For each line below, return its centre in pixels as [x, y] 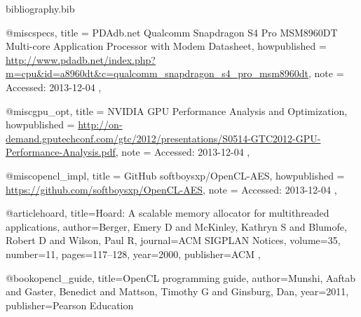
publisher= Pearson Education [70, 305]
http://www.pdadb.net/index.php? [81, 59]
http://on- [100, 124]
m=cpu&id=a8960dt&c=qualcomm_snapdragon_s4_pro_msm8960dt [157, 73]
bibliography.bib [40, 8]
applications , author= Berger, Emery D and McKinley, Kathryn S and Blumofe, [176, 226]
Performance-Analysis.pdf [61, 152]
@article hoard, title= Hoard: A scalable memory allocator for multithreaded [168, 213]
